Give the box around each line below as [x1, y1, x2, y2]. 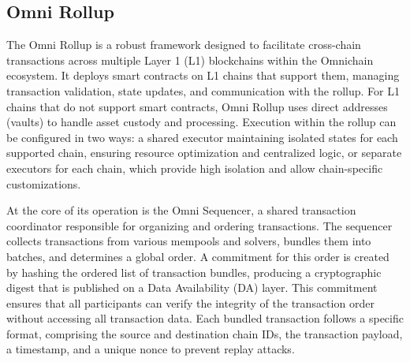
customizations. [6, 175, 81, 192]
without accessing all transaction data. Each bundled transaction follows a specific [6, 310, 404, 327]
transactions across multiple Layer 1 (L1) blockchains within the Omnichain [6, 51, 374, 68]
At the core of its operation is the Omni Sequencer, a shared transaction [6, 202, 356, 218]
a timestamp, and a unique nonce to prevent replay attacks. [6, 341, 295, 357]
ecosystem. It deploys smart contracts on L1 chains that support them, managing [6, 67, 400, 84]
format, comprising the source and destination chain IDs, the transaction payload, [6, 325, 403, 341]
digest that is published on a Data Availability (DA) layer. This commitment [6, 279, 378, 296]
